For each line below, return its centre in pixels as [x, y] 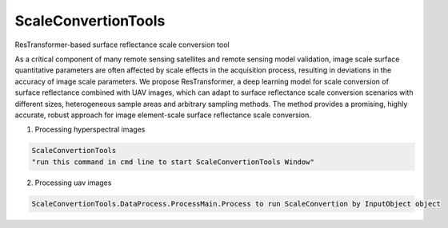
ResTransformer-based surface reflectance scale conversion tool [122, 45]
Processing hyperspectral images [90, 130]
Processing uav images [73, 183]
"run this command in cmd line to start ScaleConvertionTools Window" [173, 162]
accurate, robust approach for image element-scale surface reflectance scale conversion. [163, 115]
